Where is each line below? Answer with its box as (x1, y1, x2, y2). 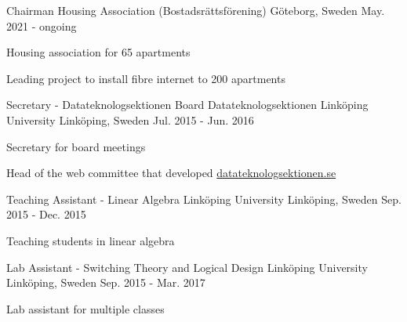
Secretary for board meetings (6, 138, 146, 154)
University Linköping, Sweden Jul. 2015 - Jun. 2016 (6, 111, 254, 128)
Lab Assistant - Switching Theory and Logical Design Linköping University (6, 259, 368, 275)
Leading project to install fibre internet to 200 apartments (6, 70, 285, 86)
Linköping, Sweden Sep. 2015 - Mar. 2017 (6, 274, 205, 291)
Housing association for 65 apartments (6, 44, 191, 60)
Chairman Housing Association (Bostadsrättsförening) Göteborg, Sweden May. (6, 2, 385, 18)
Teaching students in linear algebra (6, 232, 175, 248)
